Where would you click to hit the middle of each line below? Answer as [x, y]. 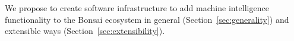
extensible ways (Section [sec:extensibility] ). [85, 31]
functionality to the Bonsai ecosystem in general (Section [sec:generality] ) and [147, 19]
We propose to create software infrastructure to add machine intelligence [137, 8]
